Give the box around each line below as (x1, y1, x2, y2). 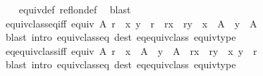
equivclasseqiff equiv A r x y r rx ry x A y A (5, 15, 257, 30)
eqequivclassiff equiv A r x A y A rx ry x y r (5, 43, 257, 58)
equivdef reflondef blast (18, 2, 131, 16)
